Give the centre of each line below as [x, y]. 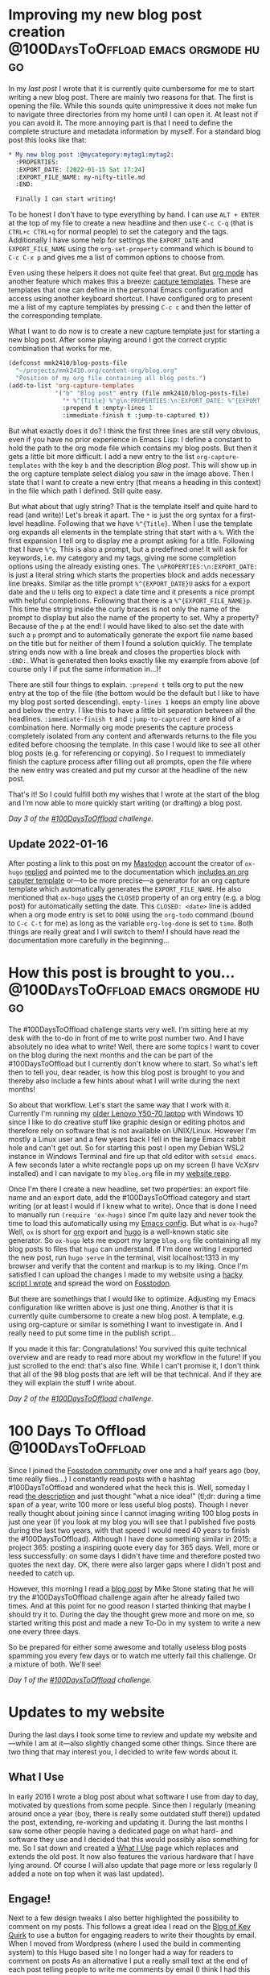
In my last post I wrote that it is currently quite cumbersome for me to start [131, 88]
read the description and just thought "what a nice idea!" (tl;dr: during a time [135, 1496]
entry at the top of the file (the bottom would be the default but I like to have [134, 694]
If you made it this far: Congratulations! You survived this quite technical [128, 1348]
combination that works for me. [60, 349]
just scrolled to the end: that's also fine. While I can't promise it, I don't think [134, 1365]
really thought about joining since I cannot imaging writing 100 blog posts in [133, 1513]
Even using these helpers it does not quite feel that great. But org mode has [133, 273]
